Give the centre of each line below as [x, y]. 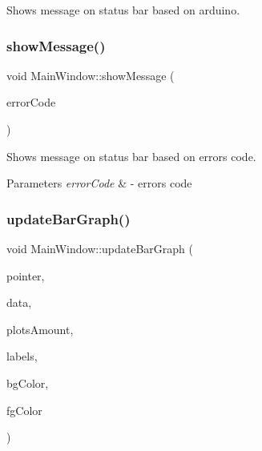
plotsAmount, [40, 329]
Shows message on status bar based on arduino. [123, 10]
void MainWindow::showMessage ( [91, 75]
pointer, [26, 275]
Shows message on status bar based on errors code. [131, 156]
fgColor [24, 410]
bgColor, [28, 383]
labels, [22, 356]
